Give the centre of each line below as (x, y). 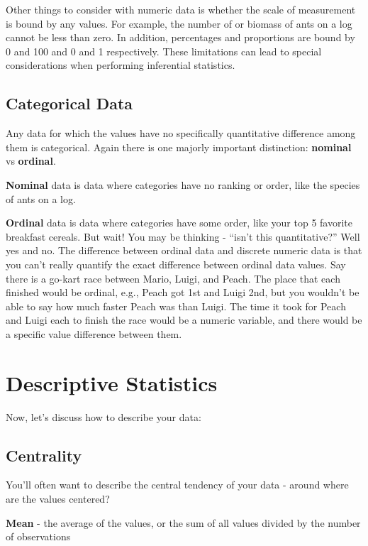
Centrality (44, 455)
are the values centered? (58, 498)
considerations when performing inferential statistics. (121, 65)
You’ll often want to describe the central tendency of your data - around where (177, 485)
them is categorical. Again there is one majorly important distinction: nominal (179, 147)
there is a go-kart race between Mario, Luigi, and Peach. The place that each (173, 278)
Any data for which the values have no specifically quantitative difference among (181, 133)
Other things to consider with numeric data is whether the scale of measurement (181, 9)
